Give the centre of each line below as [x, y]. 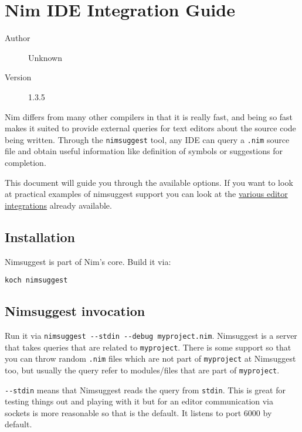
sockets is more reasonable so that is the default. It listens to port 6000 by [138, 412]
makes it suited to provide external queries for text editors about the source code [150, 128]
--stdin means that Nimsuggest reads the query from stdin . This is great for [145, 390]
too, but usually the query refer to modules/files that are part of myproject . [142, 370]
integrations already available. [58, 205]
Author [18, 38]
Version [18, 77]
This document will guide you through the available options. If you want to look [149, 182]
